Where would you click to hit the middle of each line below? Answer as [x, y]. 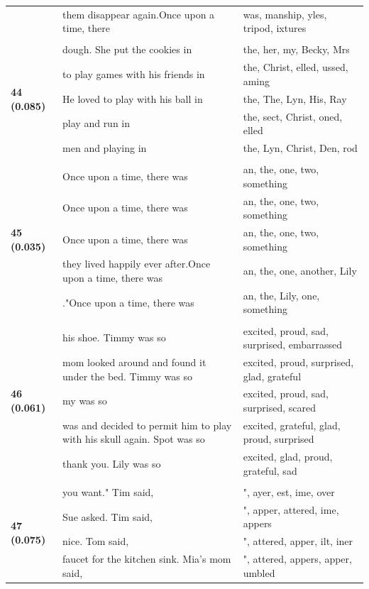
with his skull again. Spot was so [134, 439]
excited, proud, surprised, [298, 362]
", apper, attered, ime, [291, 509]
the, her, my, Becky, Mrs [296, 49]
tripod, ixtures [275, 28]
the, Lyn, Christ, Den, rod [300, 148]
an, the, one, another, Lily [300, 271]
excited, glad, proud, [288, 457]
